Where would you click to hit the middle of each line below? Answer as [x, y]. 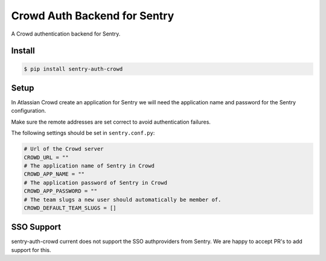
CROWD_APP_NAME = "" [54, 174]
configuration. [29, 111]
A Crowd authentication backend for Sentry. [66, 34]
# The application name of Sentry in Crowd [89, 165]
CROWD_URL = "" [46, 157]
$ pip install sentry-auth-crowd [73, 69]
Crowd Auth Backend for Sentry [93, 16]
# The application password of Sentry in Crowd [95, 183]
